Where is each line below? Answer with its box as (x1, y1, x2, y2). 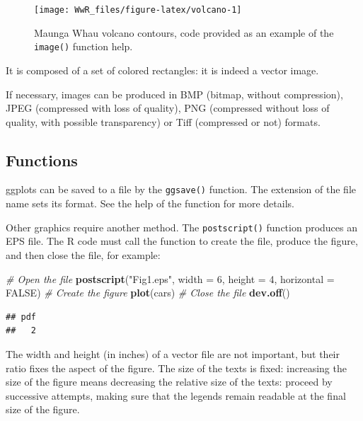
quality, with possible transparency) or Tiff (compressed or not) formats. (6, 114, 321, 129)
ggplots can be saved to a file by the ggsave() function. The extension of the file (6, 182, 356, 197)
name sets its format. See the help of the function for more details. (6, 196, 294, 211)
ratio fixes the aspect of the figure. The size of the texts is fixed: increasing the (6, 360, 347, 375)
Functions (6, 149, 78, 171)
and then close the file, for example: (6, 247, 161, 262)
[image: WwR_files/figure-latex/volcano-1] (34, 5, 242, 15)
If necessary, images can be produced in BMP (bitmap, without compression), (6, 86, 343, 101)
